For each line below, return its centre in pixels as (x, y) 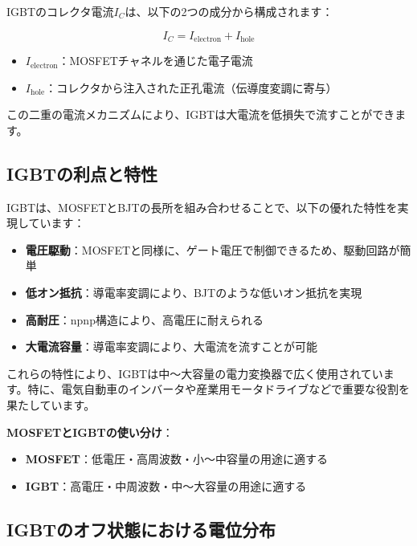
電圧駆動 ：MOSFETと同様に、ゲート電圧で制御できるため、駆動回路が (213, 249)
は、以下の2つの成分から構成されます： (229, 11)
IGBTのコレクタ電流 (60, 11)
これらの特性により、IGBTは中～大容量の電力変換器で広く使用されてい (195, 373)
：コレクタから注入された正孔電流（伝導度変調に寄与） (191, 87)
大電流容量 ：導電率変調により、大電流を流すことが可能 (171, 346)
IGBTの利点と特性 (82, 173)
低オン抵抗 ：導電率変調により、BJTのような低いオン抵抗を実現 (194, 292)
